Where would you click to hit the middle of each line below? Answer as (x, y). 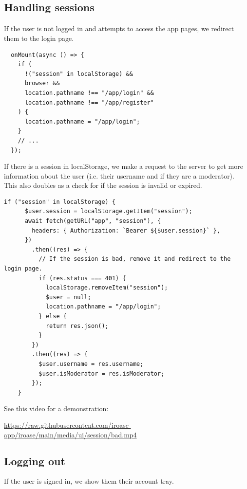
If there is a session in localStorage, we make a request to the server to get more (123, 166)
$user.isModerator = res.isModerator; (102, 373)
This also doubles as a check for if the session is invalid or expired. (103, 185)
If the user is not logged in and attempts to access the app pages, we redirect (119, 28)
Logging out (35, 461)
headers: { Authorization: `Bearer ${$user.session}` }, (126, 230)
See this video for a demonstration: (56, 408)
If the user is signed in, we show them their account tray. (89, 481)
